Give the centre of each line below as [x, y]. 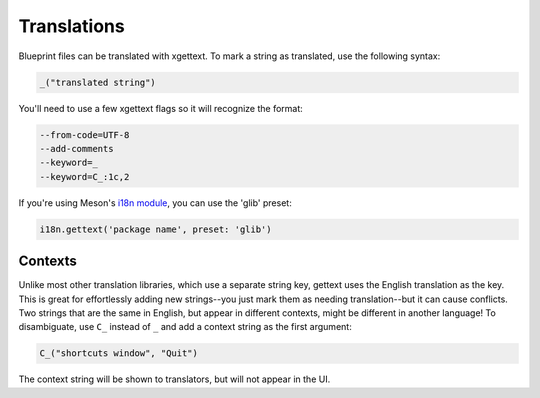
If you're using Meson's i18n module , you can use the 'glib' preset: [155, 202]
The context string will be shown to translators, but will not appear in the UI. [174, 379]
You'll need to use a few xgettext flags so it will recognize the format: [161, 108]
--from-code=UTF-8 [84, 134]
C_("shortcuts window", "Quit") [119, 353]
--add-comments [76, 148]
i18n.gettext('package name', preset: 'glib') [155, 229]
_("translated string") [98, 82]
